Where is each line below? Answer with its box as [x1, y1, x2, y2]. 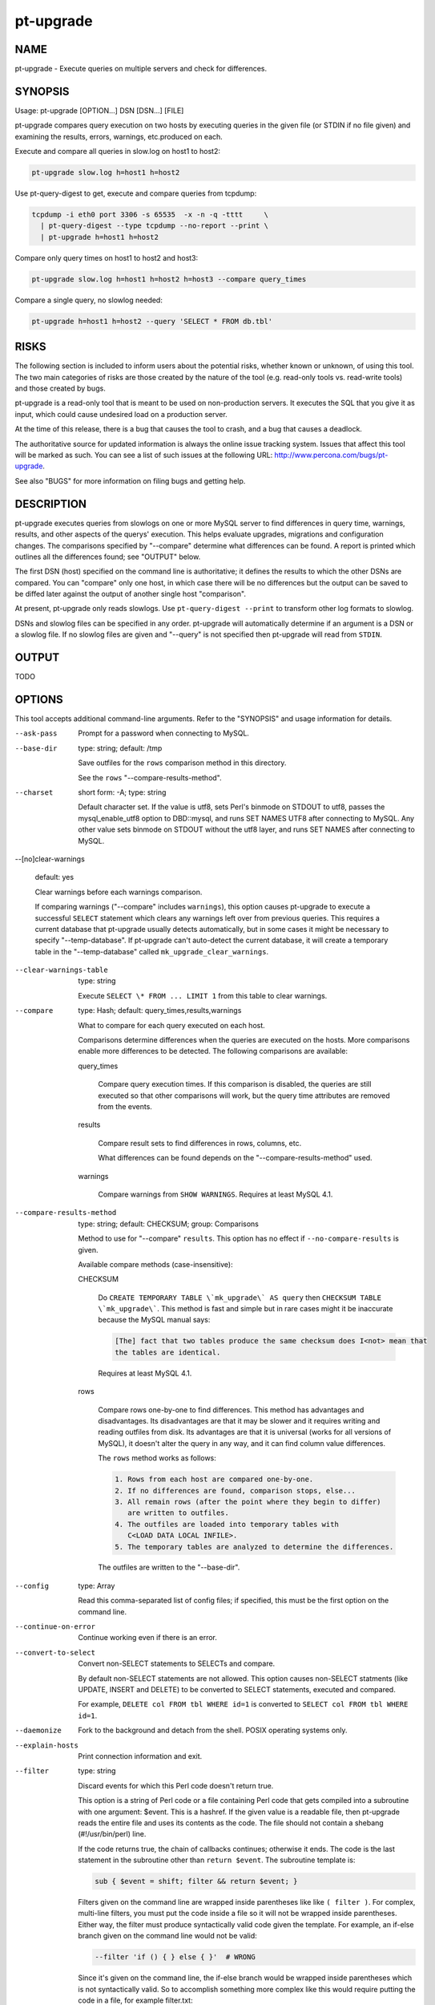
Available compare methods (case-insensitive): [78, 1259, 233, 1269]
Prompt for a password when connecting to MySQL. [78, 728, 250, 738]
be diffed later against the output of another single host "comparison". [14, 589, 247, 599]
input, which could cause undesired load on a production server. [14, 409, 228, 419]
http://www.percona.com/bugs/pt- [274, 450, 389, 460]
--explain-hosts [14, 1740, 79, 1750]
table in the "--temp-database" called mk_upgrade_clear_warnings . [34, 946, 268, 956]
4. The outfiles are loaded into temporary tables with [115, 1520, 340, 1529]
